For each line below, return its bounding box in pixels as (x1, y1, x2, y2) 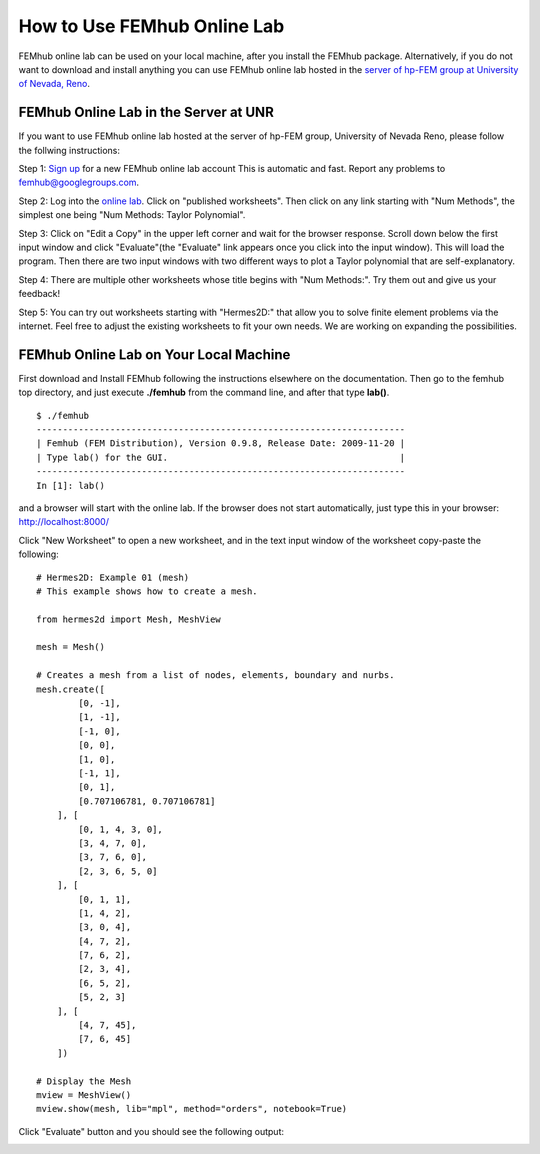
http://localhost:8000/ (18, 516, 110, 528)
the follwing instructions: (18, 144, 120, 156)
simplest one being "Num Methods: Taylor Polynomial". (18, 209, 246, 221)
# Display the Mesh (36, 1075, 132, 1087)
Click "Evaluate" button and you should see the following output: (18, 1125, 285, 1137)
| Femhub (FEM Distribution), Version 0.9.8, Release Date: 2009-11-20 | (36, 438, 406, 449)
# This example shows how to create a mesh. (36, 585, 259, 597)
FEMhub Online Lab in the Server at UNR (18, 104, 274, 121)
